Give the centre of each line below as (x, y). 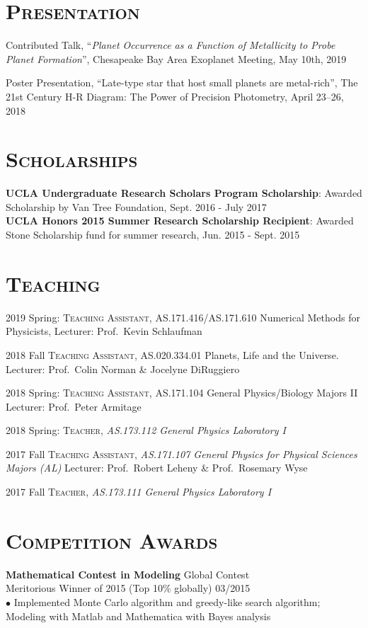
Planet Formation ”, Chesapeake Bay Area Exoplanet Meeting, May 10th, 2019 (176, 58)
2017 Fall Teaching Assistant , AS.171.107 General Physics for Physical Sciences (182, 453)
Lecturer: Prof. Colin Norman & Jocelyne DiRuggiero (123, 369)
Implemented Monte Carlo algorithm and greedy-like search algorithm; (167, 601)
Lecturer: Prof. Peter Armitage (74, 406)
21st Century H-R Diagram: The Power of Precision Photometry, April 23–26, (175, 96)
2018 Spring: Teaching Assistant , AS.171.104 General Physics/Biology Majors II (182, 393)
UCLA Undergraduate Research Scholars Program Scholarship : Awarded (184, 193)
